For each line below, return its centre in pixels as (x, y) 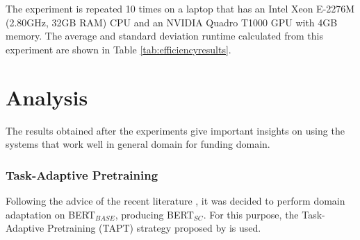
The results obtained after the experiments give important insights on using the (175, 130)
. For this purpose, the (251, 214)
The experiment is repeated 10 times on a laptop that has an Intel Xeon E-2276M (180, 8)
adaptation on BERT (50, 214)
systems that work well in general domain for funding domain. (138, 144)
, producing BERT (154, 214)
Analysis (47, 97)
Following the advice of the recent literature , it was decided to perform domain (175, 200)
